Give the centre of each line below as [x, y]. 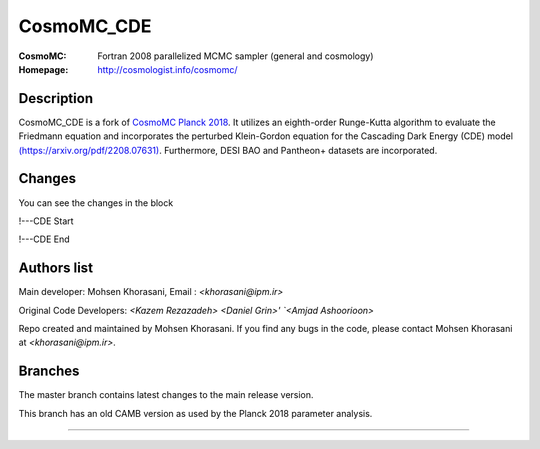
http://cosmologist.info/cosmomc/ [167, 69]
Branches [49, 371]
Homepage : [43, 69]
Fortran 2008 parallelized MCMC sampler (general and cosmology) [235, 56]
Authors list [56, 268]
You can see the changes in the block [96, 202]
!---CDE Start [46, 221]
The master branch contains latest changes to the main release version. [166, 395]
